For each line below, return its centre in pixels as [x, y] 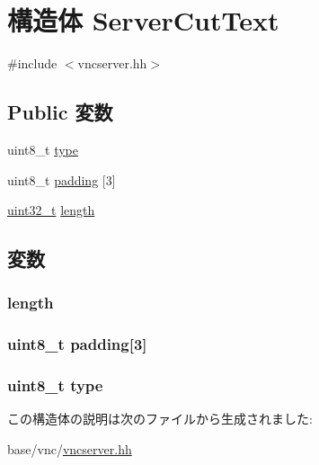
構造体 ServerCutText [143, 20]
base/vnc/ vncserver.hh [70, 448]
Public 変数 [60, 112]
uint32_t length [51, 210]
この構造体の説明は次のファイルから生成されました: [160, 419]
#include [32, 63]
